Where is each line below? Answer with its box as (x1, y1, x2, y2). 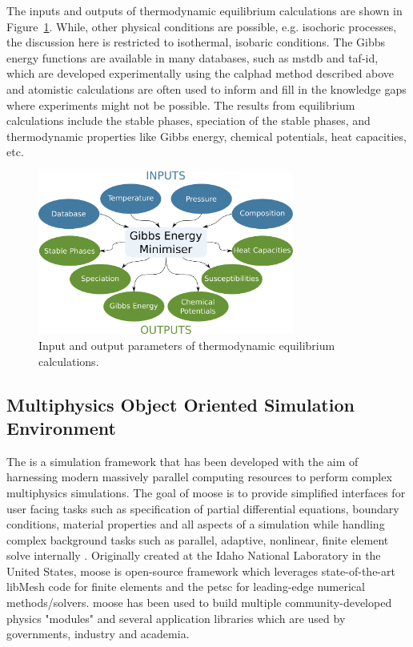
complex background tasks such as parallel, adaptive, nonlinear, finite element (6, 531, 389, 548)
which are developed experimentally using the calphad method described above (6, 65, 395, 82)
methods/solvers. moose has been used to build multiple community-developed (6, 594, 392, 611)
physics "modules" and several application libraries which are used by (6, 609, 346, 626)
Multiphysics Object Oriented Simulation (6, 392, 355, 416)
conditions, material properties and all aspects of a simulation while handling (6, 516, 385, 532)
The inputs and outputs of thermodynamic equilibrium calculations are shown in (6, 2, 403, 18)
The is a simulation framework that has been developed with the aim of (6, 452, 359, 469)
